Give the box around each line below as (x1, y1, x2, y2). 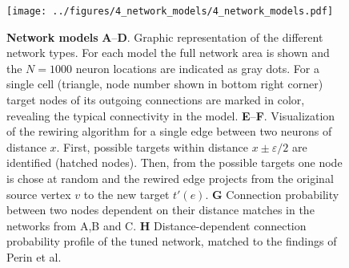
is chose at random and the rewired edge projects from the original (6, 170, 334, 186)
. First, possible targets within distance (56, 138, 248, 155)
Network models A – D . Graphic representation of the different (6, 28, 323, 45)
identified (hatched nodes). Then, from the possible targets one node (6, 154, 343, 171)
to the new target (83, 185, 170, 202)
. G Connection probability (205, 185, 339, 202)
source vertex (6, 185, 71, 202)
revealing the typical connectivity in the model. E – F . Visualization (6, 107, 335, 124)
